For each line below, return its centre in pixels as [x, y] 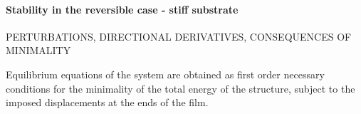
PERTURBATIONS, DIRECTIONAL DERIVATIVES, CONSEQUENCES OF [179, 36]
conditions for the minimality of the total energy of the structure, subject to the [180, 88]
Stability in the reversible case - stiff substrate [122, 9]
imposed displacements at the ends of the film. [107, 102]
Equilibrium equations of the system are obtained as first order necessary [165, 74]
